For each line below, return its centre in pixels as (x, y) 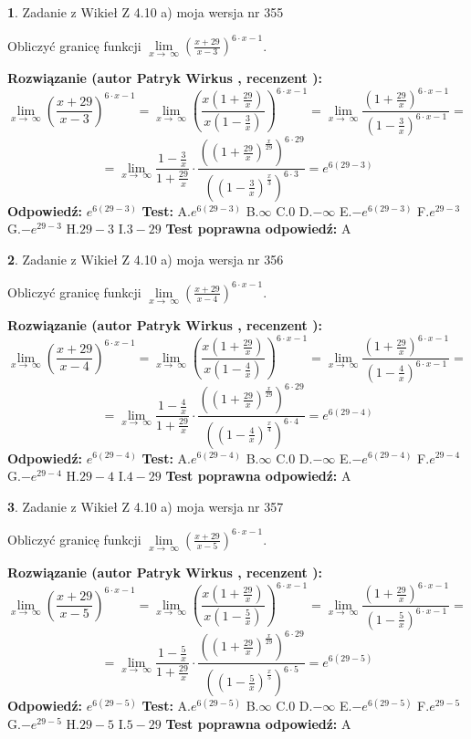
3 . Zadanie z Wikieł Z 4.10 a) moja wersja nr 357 (146, 506)
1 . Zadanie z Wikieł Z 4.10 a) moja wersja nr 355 (146, 12)
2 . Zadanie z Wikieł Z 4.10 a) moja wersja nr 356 (146, 259)
